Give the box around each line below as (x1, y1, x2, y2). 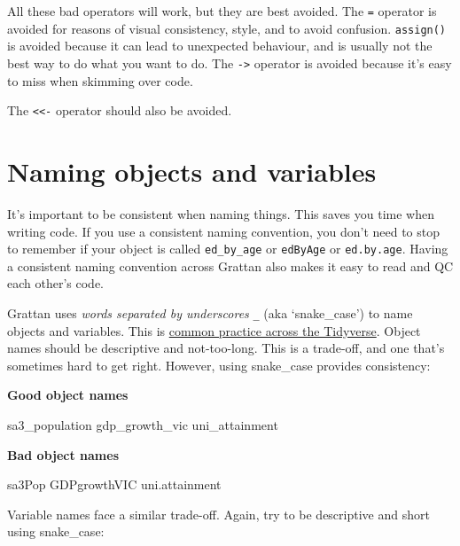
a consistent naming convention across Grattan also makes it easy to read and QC (7, 256, 454, 275)
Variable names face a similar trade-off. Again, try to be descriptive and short (7, 504, 430, 523)
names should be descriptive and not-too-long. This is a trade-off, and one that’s (7, 339, 445, 357)
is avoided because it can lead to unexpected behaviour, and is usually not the (7, 36, 433, 55)
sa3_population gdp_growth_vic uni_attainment (7, 416, 278, 433)
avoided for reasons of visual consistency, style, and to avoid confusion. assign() (7, 19, 447, 37)
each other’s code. (7, 274, 104, 292)
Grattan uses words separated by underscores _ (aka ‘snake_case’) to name (7, 303, 413, 322)
